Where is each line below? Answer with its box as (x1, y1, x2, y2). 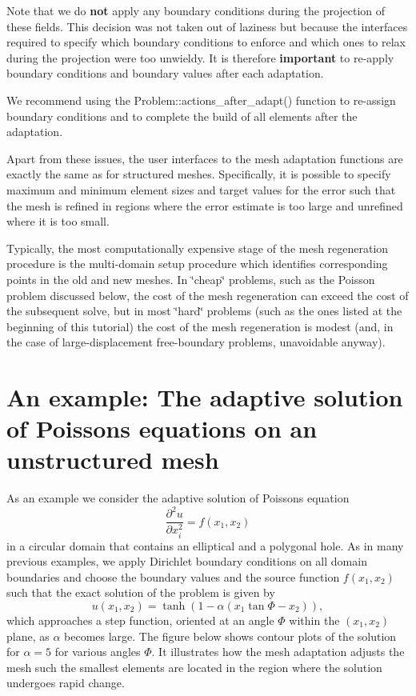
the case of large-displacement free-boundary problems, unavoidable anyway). (6, 334, 386, 350)
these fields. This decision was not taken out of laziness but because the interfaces (6, 18, 408, 34)
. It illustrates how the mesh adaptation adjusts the (151, 643, 405, 660)
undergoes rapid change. (6, 674, 125, 691)
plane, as (6, 627, 50, 644)
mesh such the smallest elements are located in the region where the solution (6, 658, 382, 675)
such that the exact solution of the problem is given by (6, 584, 275, 601)
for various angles (54, 643, 141, 660)
